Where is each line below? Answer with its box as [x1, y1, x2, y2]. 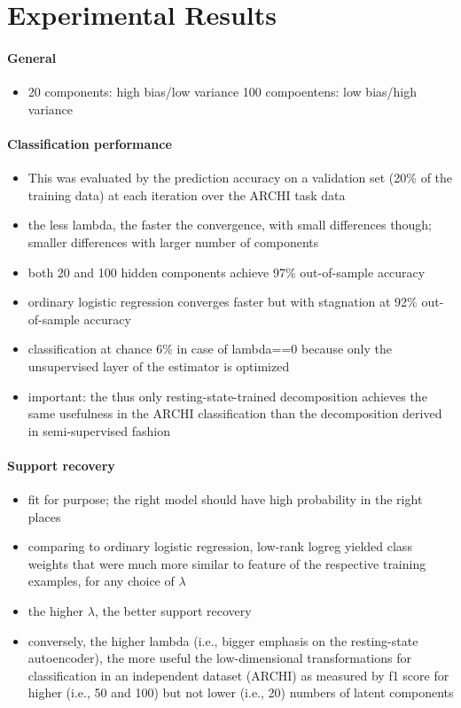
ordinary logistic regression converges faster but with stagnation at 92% [27, 292, 418, 311]
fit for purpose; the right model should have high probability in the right [27, 490, 423, 509]
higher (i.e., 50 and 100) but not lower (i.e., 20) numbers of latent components [27, 683, 454, 702]
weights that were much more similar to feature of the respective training [27, 554, 426, 572]
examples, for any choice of [27, 572, 175, 590]
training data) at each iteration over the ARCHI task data [27, 185, 346, 204]
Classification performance [7, 134, 172, 152]
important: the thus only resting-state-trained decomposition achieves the [27, 386, 427, 405]
